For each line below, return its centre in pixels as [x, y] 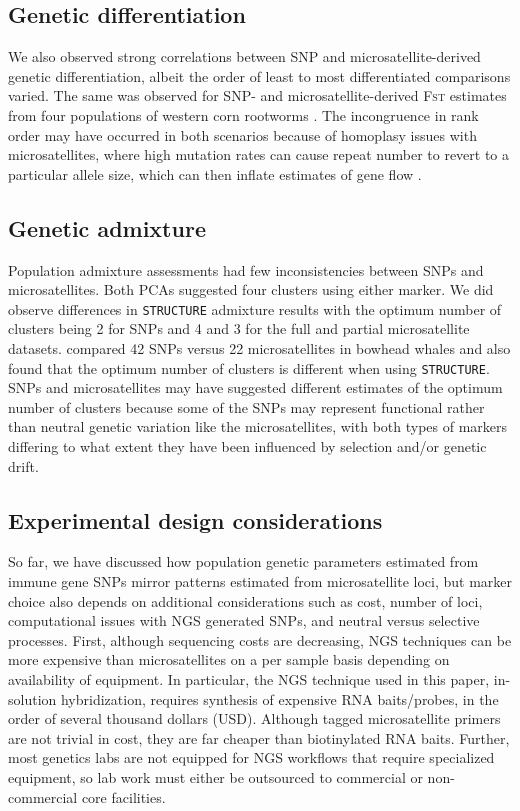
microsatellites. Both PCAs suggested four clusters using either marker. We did [251, 289]
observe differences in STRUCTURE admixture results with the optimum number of [255, 308]
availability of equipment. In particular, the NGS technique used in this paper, [249, 678]
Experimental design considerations [195, 519]
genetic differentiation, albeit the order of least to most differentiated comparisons [259, 75]
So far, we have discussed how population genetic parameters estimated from [243, 561]
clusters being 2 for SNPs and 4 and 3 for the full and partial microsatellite [239, 328]
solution [32, 698]
